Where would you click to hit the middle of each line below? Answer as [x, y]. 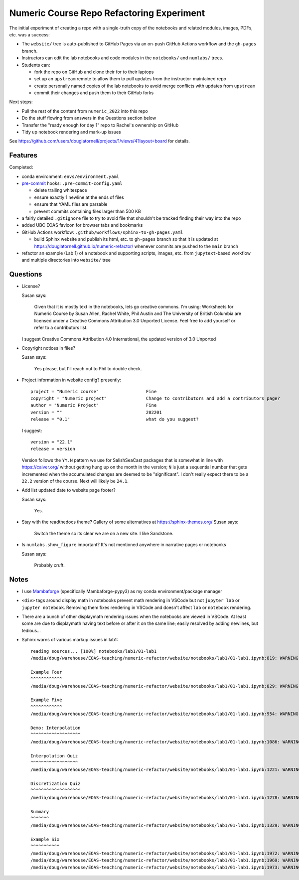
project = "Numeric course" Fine [94, 391]
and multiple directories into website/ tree [66, 260]
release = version [53, 449]
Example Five [46, 700]
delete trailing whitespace [61, 190]
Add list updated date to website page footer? [69, 490]
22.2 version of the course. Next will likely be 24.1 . [75, 481]
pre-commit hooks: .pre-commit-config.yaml [72, 183]
